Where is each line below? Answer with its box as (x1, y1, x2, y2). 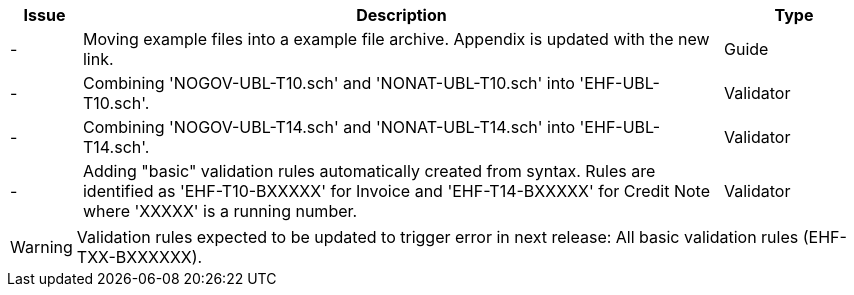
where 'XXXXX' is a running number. (82, 201, 358, 221)
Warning (10, 237, 73, 257)
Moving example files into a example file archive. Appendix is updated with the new (82, 29, 710, 49)
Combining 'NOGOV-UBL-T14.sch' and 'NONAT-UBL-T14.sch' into (82, 117, 576, 137)
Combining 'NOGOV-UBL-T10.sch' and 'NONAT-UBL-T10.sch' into (82, 73, 575, 93)
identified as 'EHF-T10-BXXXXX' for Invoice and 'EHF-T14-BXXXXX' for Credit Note (82, 181, 710, 201)
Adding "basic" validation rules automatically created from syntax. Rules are (82, 161, 656, 181)
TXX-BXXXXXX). (76, 247, 203, 267)
